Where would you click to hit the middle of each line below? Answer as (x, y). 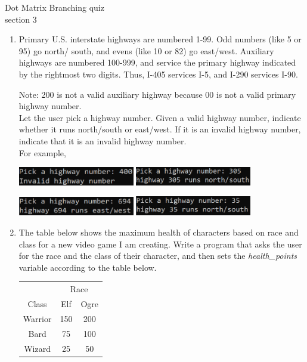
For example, (42, 152)
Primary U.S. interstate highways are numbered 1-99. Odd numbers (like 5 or (160, 39)
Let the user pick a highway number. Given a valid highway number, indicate (160, 117)
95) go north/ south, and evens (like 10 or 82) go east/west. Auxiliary (146, 50)
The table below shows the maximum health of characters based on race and (159, 232)
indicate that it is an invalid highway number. (103, 140)
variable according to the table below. (88, 267)
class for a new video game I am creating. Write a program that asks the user (160, 244)
